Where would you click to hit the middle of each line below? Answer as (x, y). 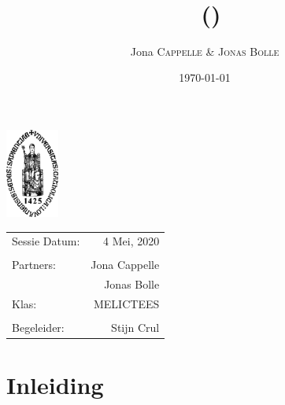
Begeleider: (38, 328)
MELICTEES (126, 304)
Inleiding (55, 385)
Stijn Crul (135, 328)
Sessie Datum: (46, 241)
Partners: (34, 265)
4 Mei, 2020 (131, 241)
